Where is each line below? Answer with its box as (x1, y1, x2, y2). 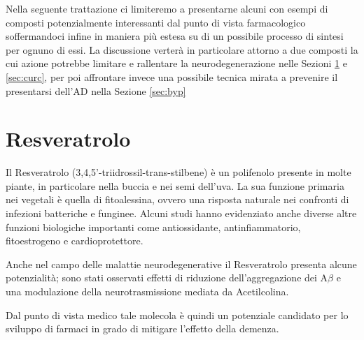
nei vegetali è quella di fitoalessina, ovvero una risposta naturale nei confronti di (6, 192, 349, 207)
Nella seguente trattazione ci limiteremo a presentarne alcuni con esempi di (6, 1, 328, 15)
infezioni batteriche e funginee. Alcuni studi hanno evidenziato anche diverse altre (6, 206, 357, 221)
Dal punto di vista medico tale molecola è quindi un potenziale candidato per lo (6, 307, 349, 322)
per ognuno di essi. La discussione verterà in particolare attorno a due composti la (6, 42, 358, 57)
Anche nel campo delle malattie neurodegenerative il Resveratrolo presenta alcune (6, 256, 357, 271)
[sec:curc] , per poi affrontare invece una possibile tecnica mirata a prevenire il (6, 69, 338, 84)
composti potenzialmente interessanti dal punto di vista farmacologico (6, 15, 306, 29)
